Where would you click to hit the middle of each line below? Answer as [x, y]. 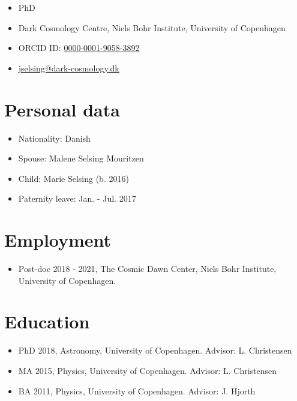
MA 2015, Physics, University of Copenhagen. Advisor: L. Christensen [148, 370]
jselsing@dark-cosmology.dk [69, 68]
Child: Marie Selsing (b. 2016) [73, 178]
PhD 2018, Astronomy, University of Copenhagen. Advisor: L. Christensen [155, 350]
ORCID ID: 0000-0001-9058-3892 [79, 48]
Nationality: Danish [54, 138]
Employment [58, 240]
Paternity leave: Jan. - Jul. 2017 [77, 198]
